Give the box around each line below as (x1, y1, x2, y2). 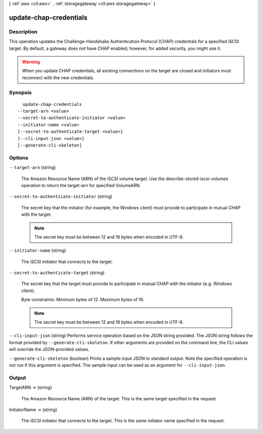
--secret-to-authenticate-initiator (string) (9, 193, 113, 200)
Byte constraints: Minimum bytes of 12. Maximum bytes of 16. (21, 297, 145, 303)
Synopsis (9, 89, 32, 96)
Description (9, 28, 38, 35)
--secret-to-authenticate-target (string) (9, 270, 105, 276)
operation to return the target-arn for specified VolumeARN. (21, 182, 141, 188)
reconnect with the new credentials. (22, 75, 94, 81)
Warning (22, 59, 40, 64)
